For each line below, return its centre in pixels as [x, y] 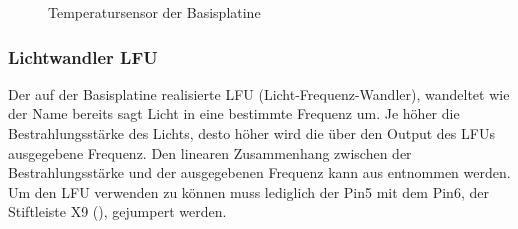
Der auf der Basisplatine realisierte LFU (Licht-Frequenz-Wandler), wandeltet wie [259, 93]
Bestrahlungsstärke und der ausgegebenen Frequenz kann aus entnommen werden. [259, 172]
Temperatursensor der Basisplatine [154, 12]
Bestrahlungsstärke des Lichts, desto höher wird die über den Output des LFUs [251, 133]
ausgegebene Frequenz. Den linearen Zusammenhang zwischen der [210, 152]
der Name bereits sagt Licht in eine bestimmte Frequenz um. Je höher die [234, 113]
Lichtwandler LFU [83, 56]
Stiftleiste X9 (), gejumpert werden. [117, 211]
